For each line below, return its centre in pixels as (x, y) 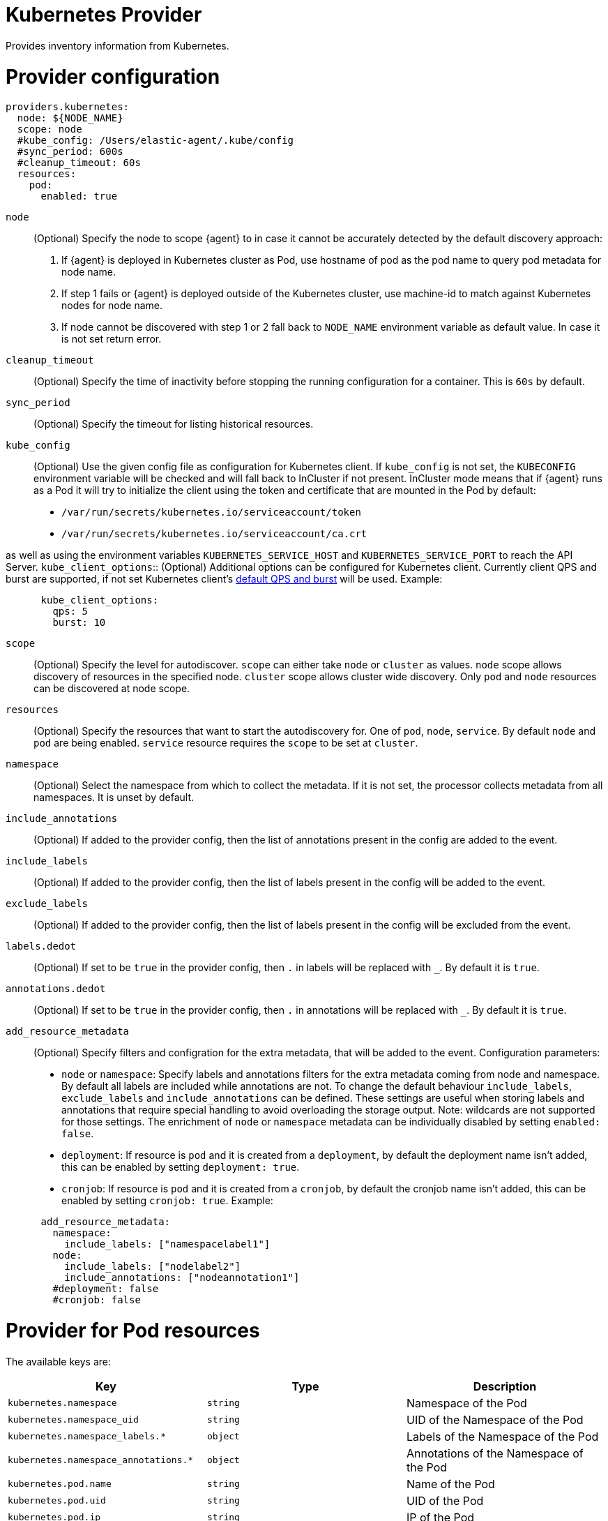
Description (505, 1386)
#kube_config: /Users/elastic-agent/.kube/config (155, 141)
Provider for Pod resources (133, 1331)
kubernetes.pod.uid (57, 1501)
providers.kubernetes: (68, 107)
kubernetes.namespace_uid (73, 1420)
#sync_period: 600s (70, 152)
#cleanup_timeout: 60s (79, 163)
